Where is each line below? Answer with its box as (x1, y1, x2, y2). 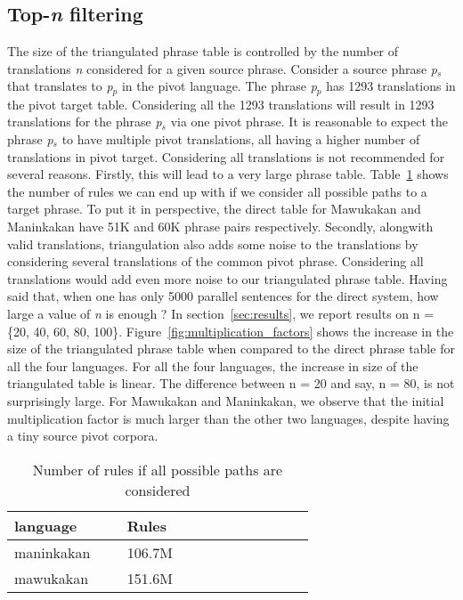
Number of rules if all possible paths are (32, 458, 283, 480)
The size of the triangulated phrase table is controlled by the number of (7, 42, 399, 61)
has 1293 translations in (326, 77, 456, 95)
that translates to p (7, 77, 113, 95)
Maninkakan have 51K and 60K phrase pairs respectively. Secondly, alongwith (7, 217, 434, 235)
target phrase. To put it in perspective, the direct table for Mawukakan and (7, 199, 421, 218)
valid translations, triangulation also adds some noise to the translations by (7, 234, 418, 253)
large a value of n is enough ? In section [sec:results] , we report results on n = (7, 304, 435, 322)
